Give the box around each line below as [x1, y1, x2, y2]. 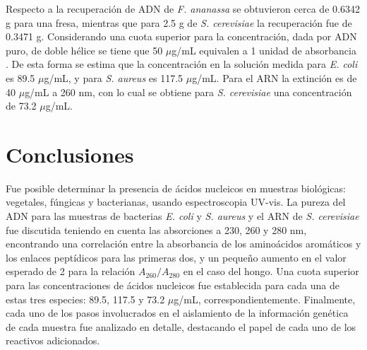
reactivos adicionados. [6, 333, 100, 348]
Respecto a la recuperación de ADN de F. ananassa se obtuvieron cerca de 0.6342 [6, 1, 360, 16]
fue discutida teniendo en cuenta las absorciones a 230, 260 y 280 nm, [6, 222, 307, 237]
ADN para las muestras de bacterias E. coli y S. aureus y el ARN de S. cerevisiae [6, 209, 359, 223]
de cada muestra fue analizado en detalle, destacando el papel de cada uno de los [6, 319, 356, 334]
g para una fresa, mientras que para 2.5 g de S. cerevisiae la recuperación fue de [6, 15, 352, 30]
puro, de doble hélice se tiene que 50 [6, 42, 163, 57]
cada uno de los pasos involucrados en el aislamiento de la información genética [6, 305, 349, 320]
